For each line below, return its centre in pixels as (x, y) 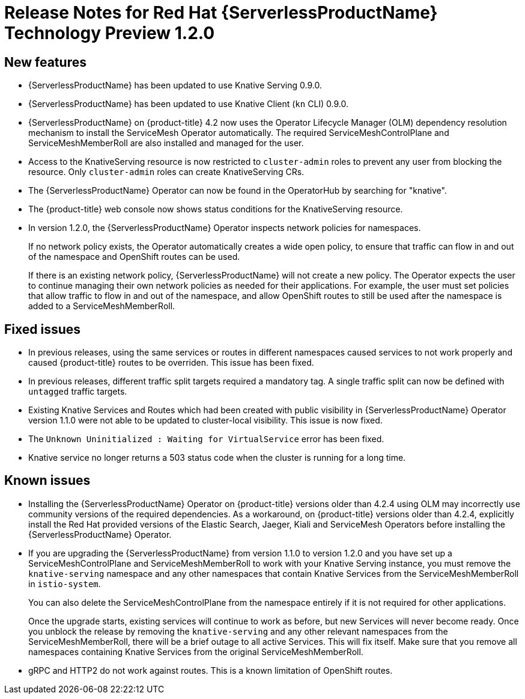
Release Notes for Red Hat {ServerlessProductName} (221, 13)
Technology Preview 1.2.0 (110, 33)
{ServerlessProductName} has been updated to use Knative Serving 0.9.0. (175, 85)
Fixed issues (43, 329)
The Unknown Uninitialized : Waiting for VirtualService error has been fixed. (206, 439)
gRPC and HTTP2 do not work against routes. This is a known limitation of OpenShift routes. (211, 670)
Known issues (47, 481)
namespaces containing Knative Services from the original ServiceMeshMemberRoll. (196, 651)
